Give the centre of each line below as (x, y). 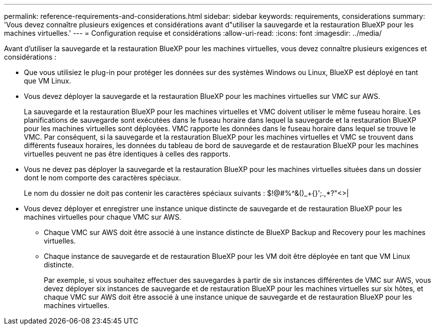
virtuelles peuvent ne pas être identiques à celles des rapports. (127, 154)
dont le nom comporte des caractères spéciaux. (103, 178)
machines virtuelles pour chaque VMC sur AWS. (103, 217)
